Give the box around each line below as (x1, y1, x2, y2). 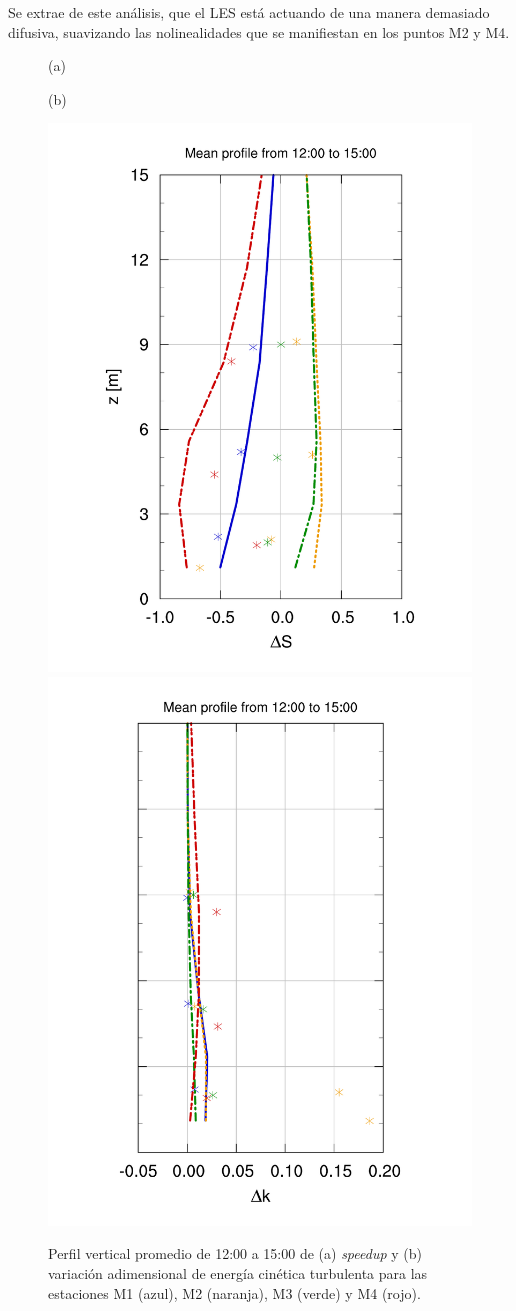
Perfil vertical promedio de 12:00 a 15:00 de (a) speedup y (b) (48, 1243, 422, 1264)
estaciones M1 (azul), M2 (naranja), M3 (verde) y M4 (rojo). (48, 1282, 421, 1303)
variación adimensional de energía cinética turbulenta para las (48, 1262, 428, 1283)
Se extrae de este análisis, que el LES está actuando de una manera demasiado (8, 2, 490, 22)
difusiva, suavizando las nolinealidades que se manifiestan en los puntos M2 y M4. (8, 21, 510, 42)
